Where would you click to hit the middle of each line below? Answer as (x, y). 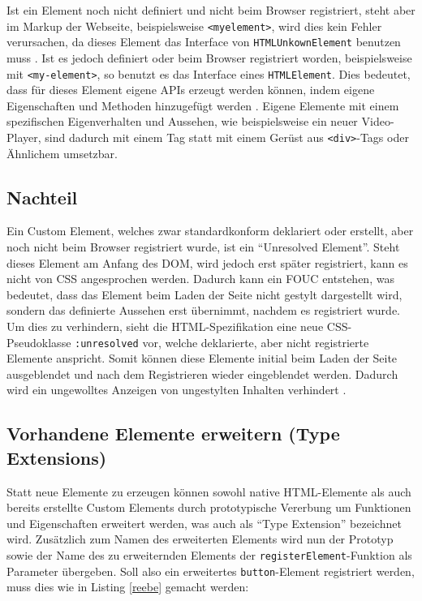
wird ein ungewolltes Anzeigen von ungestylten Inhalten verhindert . (177, 390)
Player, (24, 137)
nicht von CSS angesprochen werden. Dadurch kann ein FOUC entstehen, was (200, 279)
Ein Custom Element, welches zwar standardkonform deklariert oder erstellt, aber (210, 231)
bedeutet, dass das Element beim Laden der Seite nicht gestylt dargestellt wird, (205, 294)
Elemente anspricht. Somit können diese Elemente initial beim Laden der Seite (202, 358)
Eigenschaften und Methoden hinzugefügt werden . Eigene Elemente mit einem (203, 105)
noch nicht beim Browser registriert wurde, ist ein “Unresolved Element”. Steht (203, 246)
